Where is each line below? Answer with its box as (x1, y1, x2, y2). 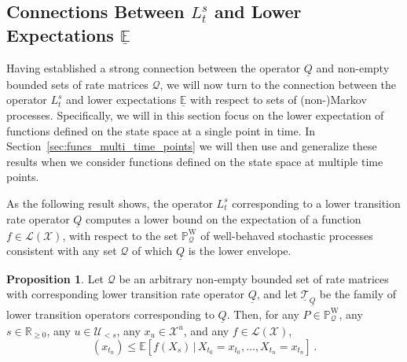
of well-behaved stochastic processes (200, 227, 373, 243)
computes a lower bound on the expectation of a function (86, 210, 361, 227)
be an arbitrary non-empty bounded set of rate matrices (119, 270, 389, 286)
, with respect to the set (62, 227, 178, 243)
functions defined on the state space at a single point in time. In (6, 122, 316, 139)
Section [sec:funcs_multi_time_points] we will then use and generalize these (6, 138, 377, 154)
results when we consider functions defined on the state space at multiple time (6, 153, 383, 169)
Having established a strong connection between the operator (6, 59, 301, 76)
